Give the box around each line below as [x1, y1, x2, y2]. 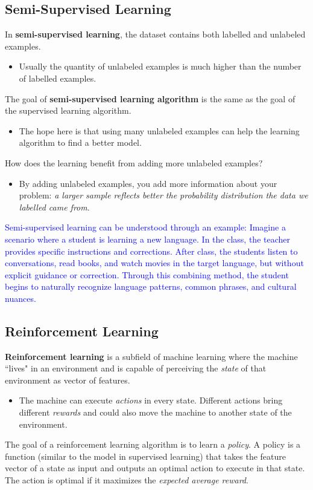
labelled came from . [19, 200, 90, 213]
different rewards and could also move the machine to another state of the [19, 406, 292, 419]
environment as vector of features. [5, 373, 130, 386]
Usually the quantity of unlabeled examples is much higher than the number [19, 60, 302, 73]
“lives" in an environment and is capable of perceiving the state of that [5, 362, 267, 374]
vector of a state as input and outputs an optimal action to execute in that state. [5, 462, 305, 474]
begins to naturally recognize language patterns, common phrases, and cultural [5, 280, 297, 293]
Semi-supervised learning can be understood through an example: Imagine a [5, 221, 286, 234]
